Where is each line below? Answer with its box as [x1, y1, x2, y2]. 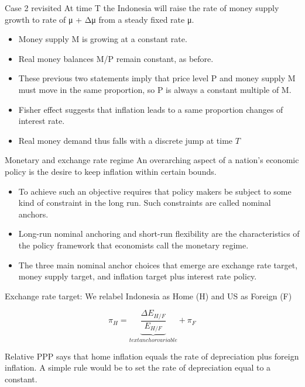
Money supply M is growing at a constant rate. [18, 33, 187, 45]
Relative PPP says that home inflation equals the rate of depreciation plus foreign [5, 350, 299, 362]
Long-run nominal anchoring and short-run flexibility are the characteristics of [18, 227, 300, 240]
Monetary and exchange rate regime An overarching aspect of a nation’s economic [5, 154, 299, 166]
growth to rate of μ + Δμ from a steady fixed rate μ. [5, 13, 194, 25]
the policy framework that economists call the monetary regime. [18, 239, 249, 251]
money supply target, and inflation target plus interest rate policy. [18, 270, 257, 282]
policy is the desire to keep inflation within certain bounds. [5, 165, 217, 177]
